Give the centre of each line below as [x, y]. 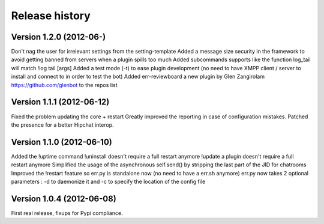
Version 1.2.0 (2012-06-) [58, 37]
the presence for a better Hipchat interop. [62, 125]
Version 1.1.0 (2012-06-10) [61, 142]
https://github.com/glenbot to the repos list [64, 85]
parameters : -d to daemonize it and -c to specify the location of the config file [108, 181]
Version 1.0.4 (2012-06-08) [64, 198]
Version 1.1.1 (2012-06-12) [60, 102]
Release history [51, 16]
